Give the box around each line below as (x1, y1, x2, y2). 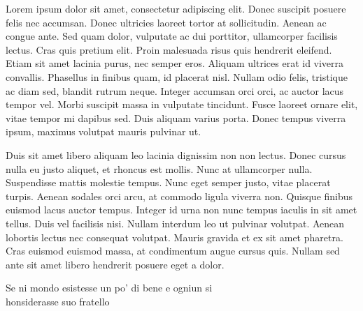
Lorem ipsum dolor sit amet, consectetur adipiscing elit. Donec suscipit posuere (6, 1, 346, 15)
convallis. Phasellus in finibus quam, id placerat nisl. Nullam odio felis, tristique (6, 69, 348, 84)
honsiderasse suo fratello (6, 294, 110, 308)
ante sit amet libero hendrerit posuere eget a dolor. (6, 257, 225, 271)
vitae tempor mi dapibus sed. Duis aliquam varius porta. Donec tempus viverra (6, 110, 346, 125)
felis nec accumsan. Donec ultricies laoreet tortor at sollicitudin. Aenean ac (6, 15, 327, 29)
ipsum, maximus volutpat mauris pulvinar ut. (6, 124, 201, 139)
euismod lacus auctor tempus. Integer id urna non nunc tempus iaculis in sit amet (6, 202, 357, 217)
